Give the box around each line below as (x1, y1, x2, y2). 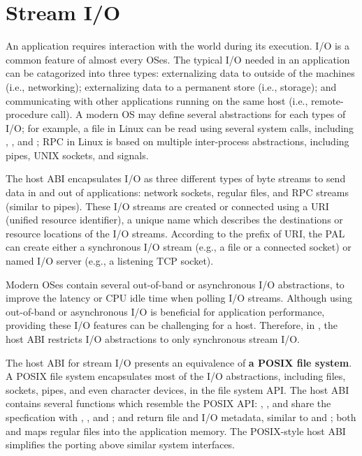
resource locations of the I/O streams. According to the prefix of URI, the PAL (6, 226, 345, 240)
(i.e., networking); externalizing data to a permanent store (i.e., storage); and (6, 79, 337, 94)
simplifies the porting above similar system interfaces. (6, 437, 236, 452)
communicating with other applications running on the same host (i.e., (6, 93, 308, 108)
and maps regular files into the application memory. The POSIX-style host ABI (6, 423, 346, 438)
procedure (6, 107, 48, 122)
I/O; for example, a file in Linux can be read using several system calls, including (6, 120, 354, 135)
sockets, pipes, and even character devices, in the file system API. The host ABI (6, 382, 349, 397)
